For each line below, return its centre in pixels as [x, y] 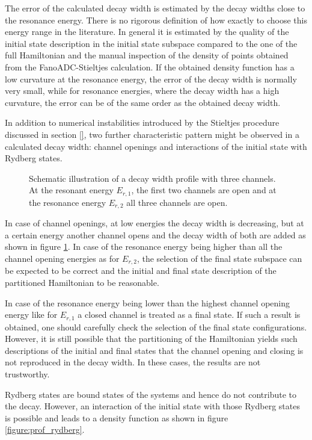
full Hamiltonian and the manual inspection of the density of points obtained [147, 55]
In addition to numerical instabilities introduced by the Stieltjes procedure [142, 122]
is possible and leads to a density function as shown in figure [117, 417]
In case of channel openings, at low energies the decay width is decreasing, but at [154, 223]
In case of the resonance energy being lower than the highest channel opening [147, 302]
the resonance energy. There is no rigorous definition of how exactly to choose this [156, 20]
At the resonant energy [71, 190]
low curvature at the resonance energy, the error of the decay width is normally [151, 79]
